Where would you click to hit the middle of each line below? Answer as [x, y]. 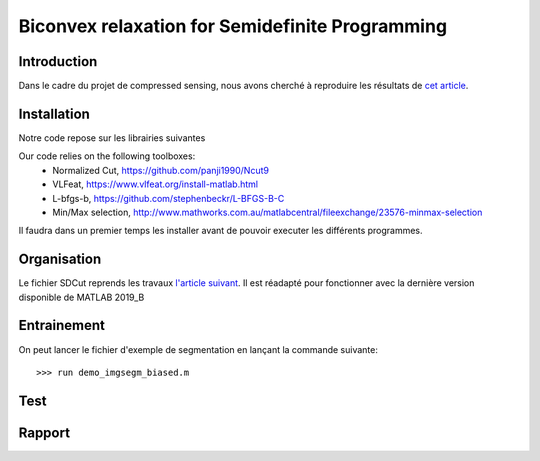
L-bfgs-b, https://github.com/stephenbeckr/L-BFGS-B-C [168, 198]
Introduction [58, 61]
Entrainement [61, 325]
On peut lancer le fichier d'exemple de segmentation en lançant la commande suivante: [198, 349]
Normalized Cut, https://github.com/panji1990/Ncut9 [161, 170]
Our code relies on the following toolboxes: [107, 156]
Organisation [60, 259]
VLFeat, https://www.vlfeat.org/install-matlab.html [155, 184]
